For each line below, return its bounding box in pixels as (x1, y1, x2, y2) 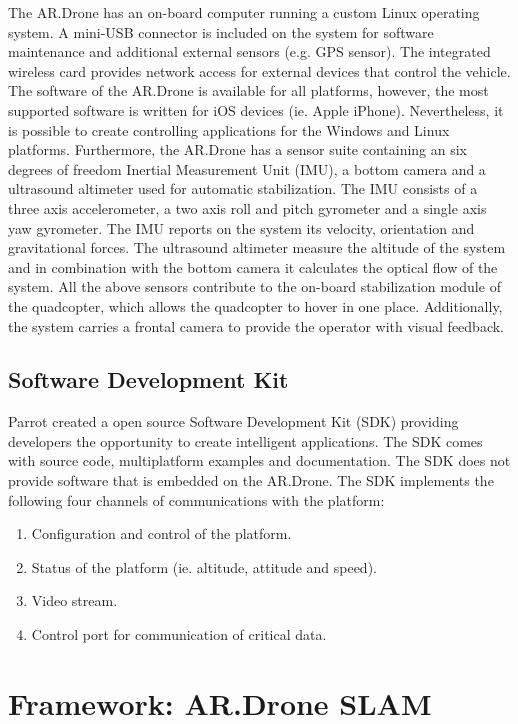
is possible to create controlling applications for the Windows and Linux (8, 119, 450, 140)
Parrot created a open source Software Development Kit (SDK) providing (8, 411, 459, 432)
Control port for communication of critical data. (31, 624, 327, 645)
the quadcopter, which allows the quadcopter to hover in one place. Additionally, (8, 295, 503, 316)
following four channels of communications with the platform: (8, 489, 385, 510)
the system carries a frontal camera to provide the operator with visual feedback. (8, 315, 505, 336)
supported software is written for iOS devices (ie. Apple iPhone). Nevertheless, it (8, 99, 504, 120)
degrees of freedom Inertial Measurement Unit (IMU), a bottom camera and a (8, 158, 486, 179)
